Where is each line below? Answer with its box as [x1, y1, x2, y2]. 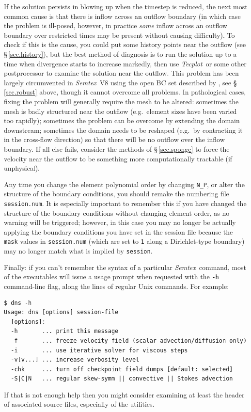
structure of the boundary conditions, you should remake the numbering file [4, 189, 229, 199]
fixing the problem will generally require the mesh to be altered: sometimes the [4, 96, 239, 106]
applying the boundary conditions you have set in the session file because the [4, 226, 233, 237]
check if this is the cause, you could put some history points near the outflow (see [4, 39, 246, 49]
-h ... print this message [11, 328, 119, 335]
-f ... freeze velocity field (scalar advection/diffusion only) [11, 337, 247, 344]
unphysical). [4, 163, 40, 173]
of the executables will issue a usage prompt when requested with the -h [4, 271, 219, 282]
